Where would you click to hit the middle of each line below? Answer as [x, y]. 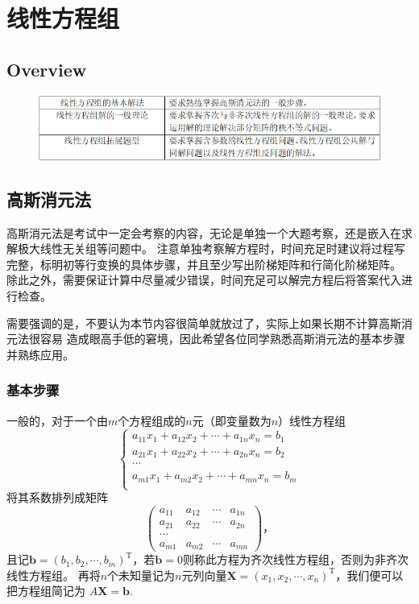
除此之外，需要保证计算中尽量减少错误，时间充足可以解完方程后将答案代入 [204, 280]
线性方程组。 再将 [54, 575]
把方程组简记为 [46, 591]
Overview [47, 69]
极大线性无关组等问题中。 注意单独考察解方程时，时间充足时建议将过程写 [211, 248]
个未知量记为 [141, 575]
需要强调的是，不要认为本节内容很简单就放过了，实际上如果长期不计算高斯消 [209, 323]
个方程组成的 [152, 420]
